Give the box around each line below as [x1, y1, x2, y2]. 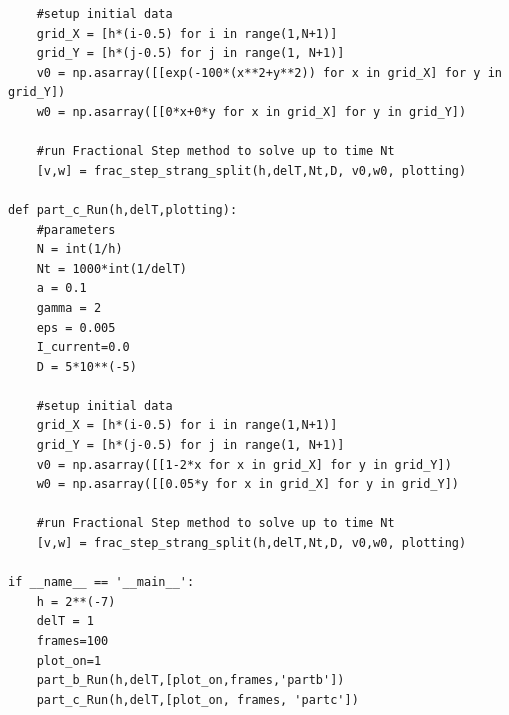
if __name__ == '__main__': [8, 575, 195, 590]
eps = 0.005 [36, 320, 116, 335]
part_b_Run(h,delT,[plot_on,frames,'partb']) [36, 673, 345, 688]
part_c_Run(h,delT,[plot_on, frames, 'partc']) [36, 692, 359, 707]
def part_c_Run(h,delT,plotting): [8, 202, 238, 217]
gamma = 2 [36, 300, 102, 315]
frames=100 [36, 634, 109, 648]
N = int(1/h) [36, 242, 123, 257]
